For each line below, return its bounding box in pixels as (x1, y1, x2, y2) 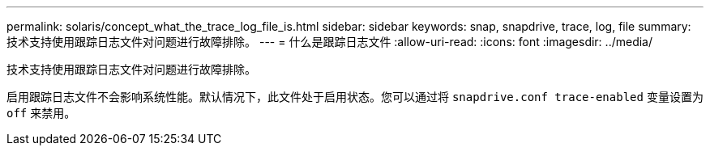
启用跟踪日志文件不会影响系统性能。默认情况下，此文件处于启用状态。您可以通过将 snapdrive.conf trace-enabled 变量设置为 (6, 90, 704, 103)
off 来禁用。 (6, 106, 76, 120)
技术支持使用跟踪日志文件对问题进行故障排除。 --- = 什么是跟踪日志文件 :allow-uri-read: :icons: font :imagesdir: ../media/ (6, 35, 653, 49)
